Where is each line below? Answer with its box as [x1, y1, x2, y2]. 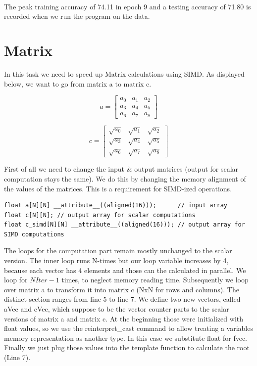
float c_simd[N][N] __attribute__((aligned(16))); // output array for [4, 221, 245, 229]
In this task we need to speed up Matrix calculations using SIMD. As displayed [4, 68, 245, 79]
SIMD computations [4, 230, 64, 238]
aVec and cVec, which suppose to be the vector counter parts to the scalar [4, 304, 229, 314]
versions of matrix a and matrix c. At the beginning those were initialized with [4, 313, 243, 323]
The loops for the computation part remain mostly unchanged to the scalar [4, 245, 232, 256]
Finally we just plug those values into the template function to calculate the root [4, 342, 250, 353]
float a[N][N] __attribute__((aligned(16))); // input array [4, 202, 228, 209]
